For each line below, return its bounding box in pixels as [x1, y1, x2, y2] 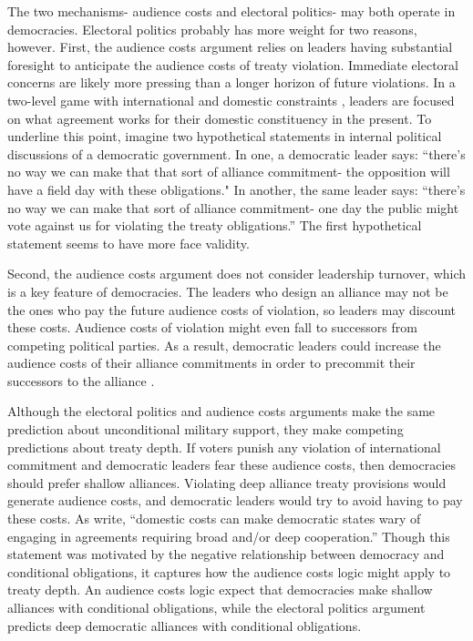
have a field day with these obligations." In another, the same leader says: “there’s [7, 179, 466, 198]
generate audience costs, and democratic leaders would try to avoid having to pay [7, 491, 463, 510]
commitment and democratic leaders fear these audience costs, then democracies [7, 455, 457, 474]
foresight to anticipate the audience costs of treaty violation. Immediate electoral [7, 55, 458, 74]
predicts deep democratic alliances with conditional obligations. [7, 616, 362, 635]
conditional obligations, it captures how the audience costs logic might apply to [7, 562, 451, 581]
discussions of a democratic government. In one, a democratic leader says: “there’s [7, 144, 466, 163]
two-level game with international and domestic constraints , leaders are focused [7, 90, 455, 109]
